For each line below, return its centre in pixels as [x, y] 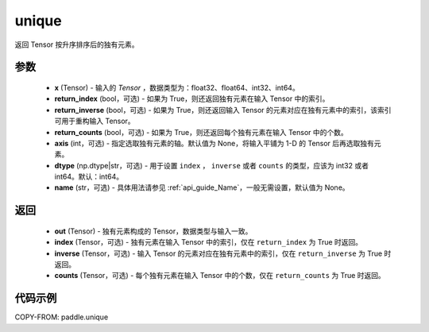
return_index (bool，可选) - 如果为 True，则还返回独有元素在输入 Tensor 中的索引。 [192, 98]
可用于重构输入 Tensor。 [95, 121]
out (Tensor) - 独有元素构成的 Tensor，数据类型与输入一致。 [153, 231]
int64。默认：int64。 [89, 177]
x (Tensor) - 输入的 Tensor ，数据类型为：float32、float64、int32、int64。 [177, 87]
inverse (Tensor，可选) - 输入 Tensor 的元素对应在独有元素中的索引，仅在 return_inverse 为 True [218, 253]
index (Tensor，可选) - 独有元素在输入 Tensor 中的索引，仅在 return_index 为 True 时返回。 [209, 242]
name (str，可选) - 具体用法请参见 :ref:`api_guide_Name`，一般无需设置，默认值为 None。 [202, 187]
